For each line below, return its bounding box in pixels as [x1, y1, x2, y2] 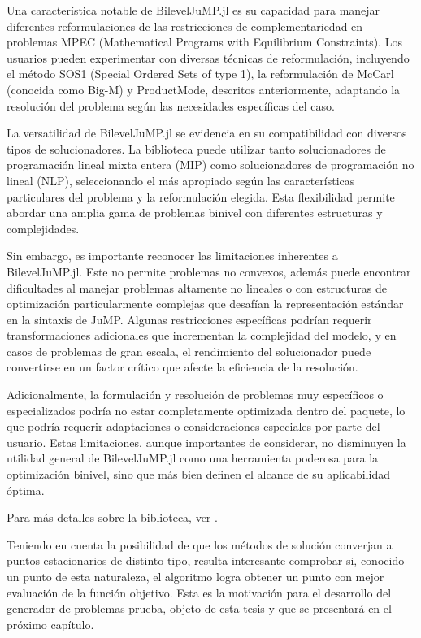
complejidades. [7, 219, 80, 237]
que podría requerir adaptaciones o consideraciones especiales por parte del [7, 418, 380, 435]
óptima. [7, 481, 45, 498]
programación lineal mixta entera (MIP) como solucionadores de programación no [7, 156, 414, 173]
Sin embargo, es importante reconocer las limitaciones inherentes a [7, 247, 338, 264]
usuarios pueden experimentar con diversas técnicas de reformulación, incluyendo [7, 49, 410, 66]
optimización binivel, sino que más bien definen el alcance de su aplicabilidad [7, 466, 390, 483]
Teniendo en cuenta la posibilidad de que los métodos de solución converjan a [7, 536, 393, 553]
